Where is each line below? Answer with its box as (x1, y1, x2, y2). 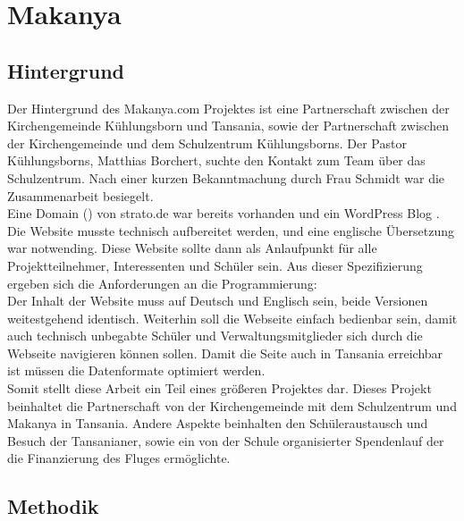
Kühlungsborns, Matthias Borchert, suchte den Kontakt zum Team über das (7, 151, 426, 170)
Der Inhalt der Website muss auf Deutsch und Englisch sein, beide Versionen (7, 291, 428, 310)
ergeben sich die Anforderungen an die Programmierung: (7, 273, 317, 292)
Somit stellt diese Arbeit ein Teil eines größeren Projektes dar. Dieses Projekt (7, 379, 432, 398)
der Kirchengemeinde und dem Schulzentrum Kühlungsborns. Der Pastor (7, 133, 407, 152)
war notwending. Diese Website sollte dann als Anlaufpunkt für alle (7, 239, 377, 257)
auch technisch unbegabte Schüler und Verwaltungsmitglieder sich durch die (7, 326, 423, 345)
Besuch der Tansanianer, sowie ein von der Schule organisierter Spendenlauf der (7, 431, 444, 450)
